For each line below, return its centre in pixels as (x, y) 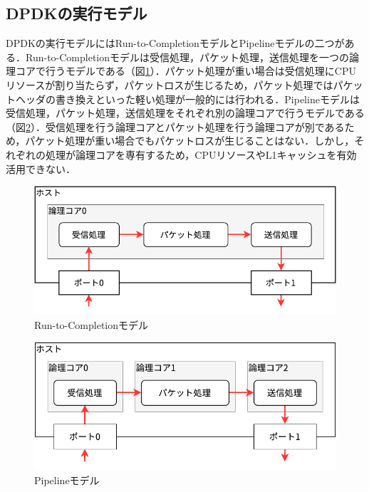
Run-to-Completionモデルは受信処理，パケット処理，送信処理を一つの (187, 57)
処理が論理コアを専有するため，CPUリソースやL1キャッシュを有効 (201, 154)
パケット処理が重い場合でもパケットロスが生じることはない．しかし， (190, 141)
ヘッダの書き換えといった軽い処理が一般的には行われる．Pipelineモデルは (187, 99)
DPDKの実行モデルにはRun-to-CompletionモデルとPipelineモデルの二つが (175, 43)
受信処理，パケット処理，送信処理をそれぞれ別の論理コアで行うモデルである (185, 113)
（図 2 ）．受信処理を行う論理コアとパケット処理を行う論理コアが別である (175, 126)
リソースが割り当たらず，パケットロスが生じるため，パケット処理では (170, 84)
